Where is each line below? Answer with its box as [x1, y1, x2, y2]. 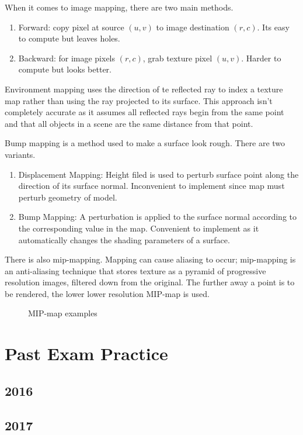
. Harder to [241, 51, 281, 64]
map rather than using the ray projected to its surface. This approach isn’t [5, 94, 273, 106]
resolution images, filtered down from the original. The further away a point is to [5, 276, 295, 288]
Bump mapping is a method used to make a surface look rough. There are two [5, 137, 285, 149]
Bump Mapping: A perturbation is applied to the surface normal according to [18, 210, 297, 223]
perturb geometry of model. [18, 191, 117, 203]
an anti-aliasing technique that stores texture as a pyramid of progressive [5, 264, 266, 277]
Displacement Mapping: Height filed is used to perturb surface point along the [18, 168, 299, 180]
